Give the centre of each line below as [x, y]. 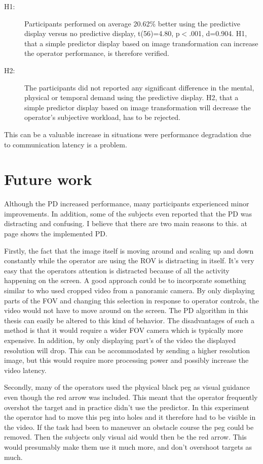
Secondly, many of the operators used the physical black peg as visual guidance [127, 387]
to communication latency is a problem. [66, 144]
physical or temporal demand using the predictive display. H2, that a [131, 97]
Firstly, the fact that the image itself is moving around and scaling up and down [129, 250]
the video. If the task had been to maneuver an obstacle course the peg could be [129, 427]
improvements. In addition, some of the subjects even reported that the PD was [128, 213]
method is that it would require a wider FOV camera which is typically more [124, 330]
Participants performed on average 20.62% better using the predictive [133, 23]
